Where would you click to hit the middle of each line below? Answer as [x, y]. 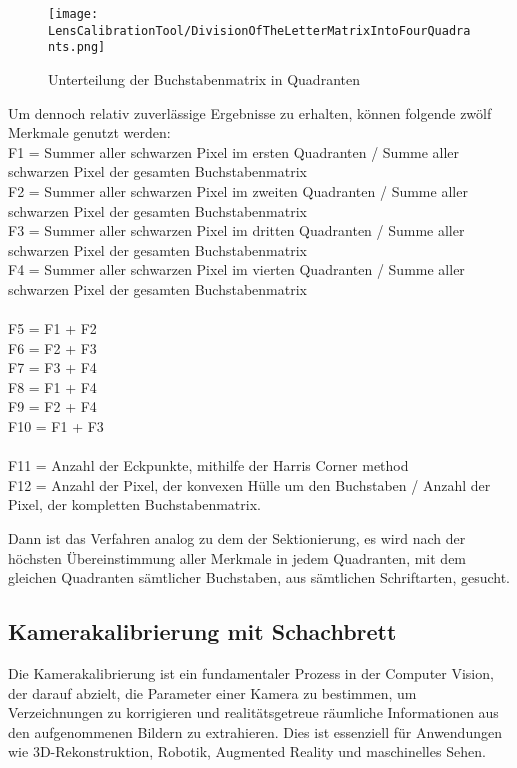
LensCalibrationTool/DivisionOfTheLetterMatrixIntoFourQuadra [259, 30]
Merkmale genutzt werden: [89, 132]
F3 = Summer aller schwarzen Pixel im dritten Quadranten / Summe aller [236, 230]
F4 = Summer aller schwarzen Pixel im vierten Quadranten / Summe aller [236, 269]
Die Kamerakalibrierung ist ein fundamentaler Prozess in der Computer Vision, [251, 673]
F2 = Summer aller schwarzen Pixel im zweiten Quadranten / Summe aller [238, 190]
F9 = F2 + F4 [52, 406]
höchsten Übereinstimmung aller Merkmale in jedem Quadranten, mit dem [237, 557]
